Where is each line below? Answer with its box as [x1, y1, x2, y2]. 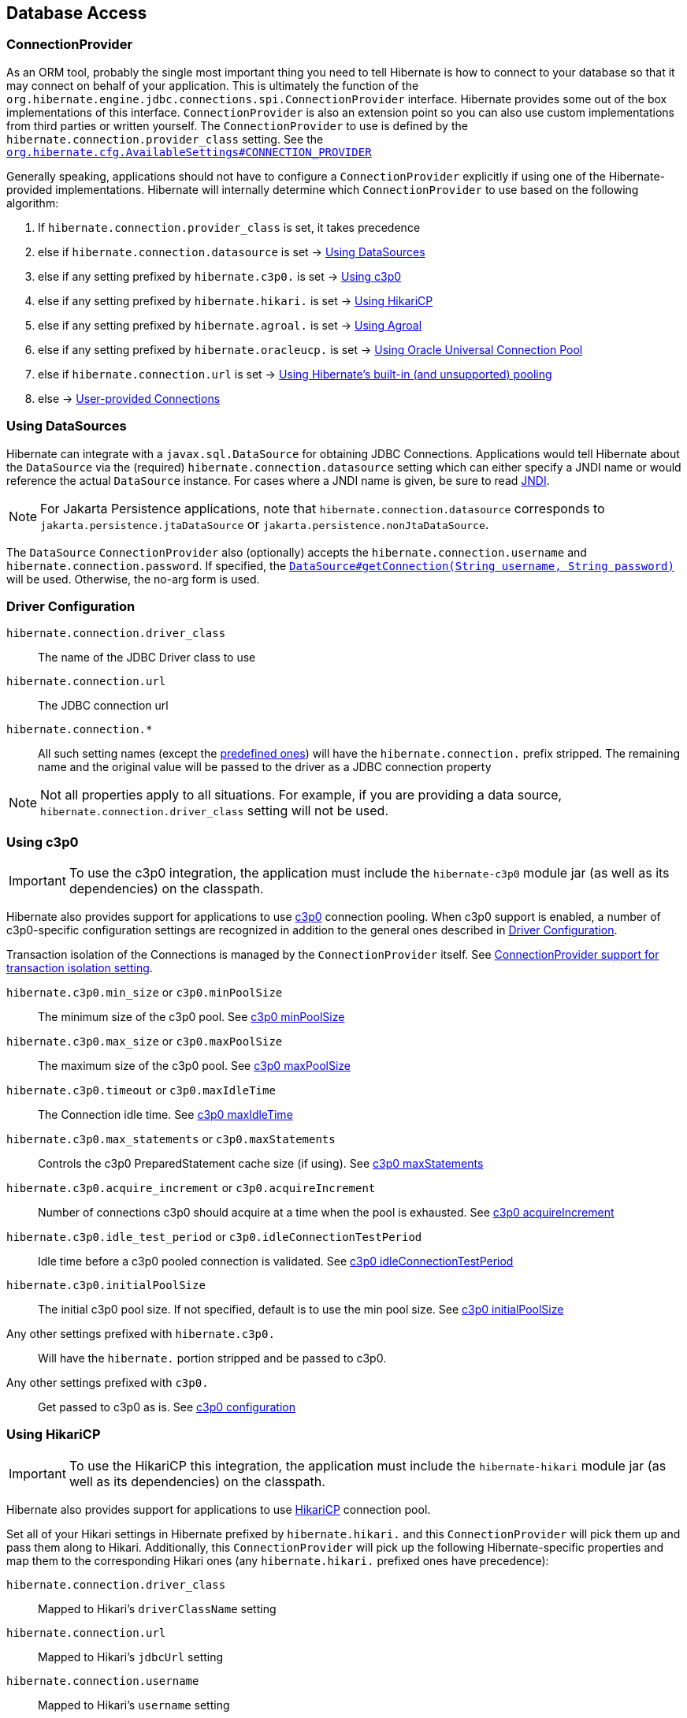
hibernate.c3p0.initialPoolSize [6, 1279, 206, 1292]
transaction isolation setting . [6, 961, 153, 975]
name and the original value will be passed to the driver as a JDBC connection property [38, 760, 492, 774]
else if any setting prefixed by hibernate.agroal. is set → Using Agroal [38, 318, 422, 332]
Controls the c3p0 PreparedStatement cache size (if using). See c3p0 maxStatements [38, 1157, 484, 1171]
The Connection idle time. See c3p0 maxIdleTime [38, 1108, 293, 1122]
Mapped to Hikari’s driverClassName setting [38, 1601, 277, 1616]
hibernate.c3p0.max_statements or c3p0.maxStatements [6, 1132, 336, 1146]
